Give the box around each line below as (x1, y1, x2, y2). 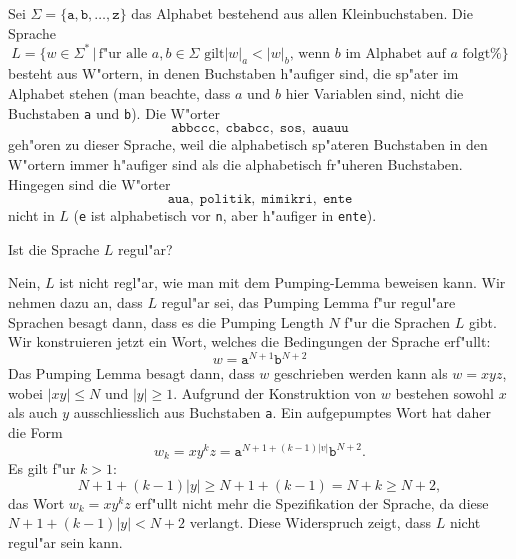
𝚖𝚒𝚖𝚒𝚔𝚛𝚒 (261, 192, 313, 207)
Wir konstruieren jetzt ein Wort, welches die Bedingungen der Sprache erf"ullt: (8, 331, 491, 352)
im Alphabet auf (345, 46, 446, 61)
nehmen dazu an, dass (8, 291, 143, 312)
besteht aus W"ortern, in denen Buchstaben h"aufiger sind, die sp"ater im (8, 63, 459, 84)
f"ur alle (98, 46, 148, 61)
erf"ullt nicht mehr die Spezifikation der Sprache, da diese (135, 492, 489, 513)
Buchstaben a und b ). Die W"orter (8, 102, 220, 123)
